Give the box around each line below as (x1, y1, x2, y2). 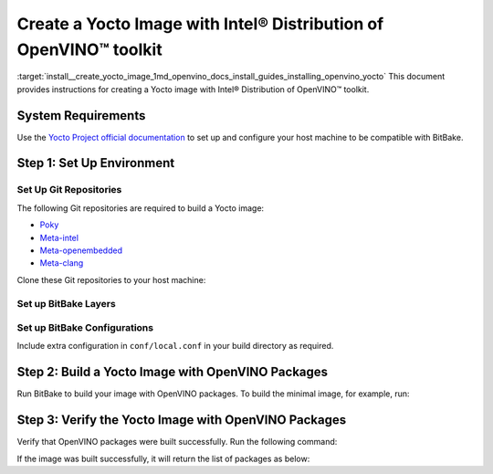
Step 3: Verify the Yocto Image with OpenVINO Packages (16, 412, 347, 428)
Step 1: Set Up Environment (16, 155, 175, 171)
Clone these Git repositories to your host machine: (16, 274, 206, 285)
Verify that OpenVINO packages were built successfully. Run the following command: (16, 437, 338, 448)
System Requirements (16, 108, 146, 123)
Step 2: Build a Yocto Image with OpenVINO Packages (16, 364, 329, 380)
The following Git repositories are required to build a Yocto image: (16, 202, 265, 214)
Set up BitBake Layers (16, 297, 116, 310)
